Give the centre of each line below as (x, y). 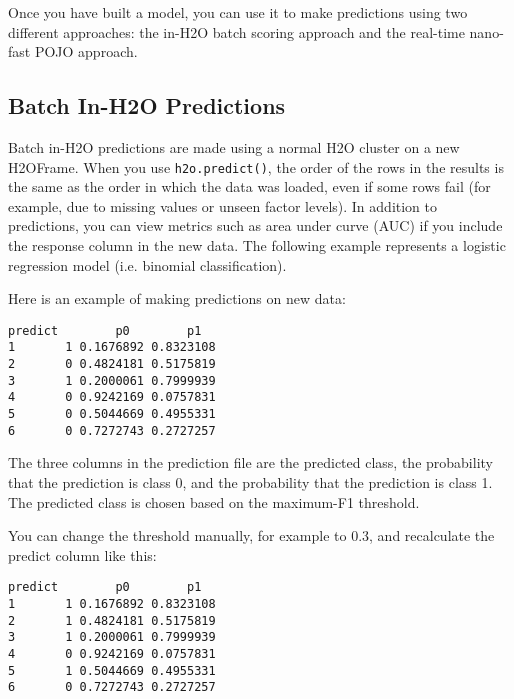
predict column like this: (82, 554)
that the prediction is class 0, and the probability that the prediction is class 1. (250, 481)
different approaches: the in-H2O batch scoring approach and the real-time (236, 31)
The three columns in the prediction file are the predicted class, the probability (250, 462)
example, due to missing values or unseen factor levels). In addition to (223, 205)
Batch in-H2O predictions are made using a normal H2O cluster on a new (234, 146)
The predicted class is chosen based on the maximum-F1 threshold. (214, 501)
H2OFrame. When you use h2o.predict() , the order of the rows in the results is (256, 166)
